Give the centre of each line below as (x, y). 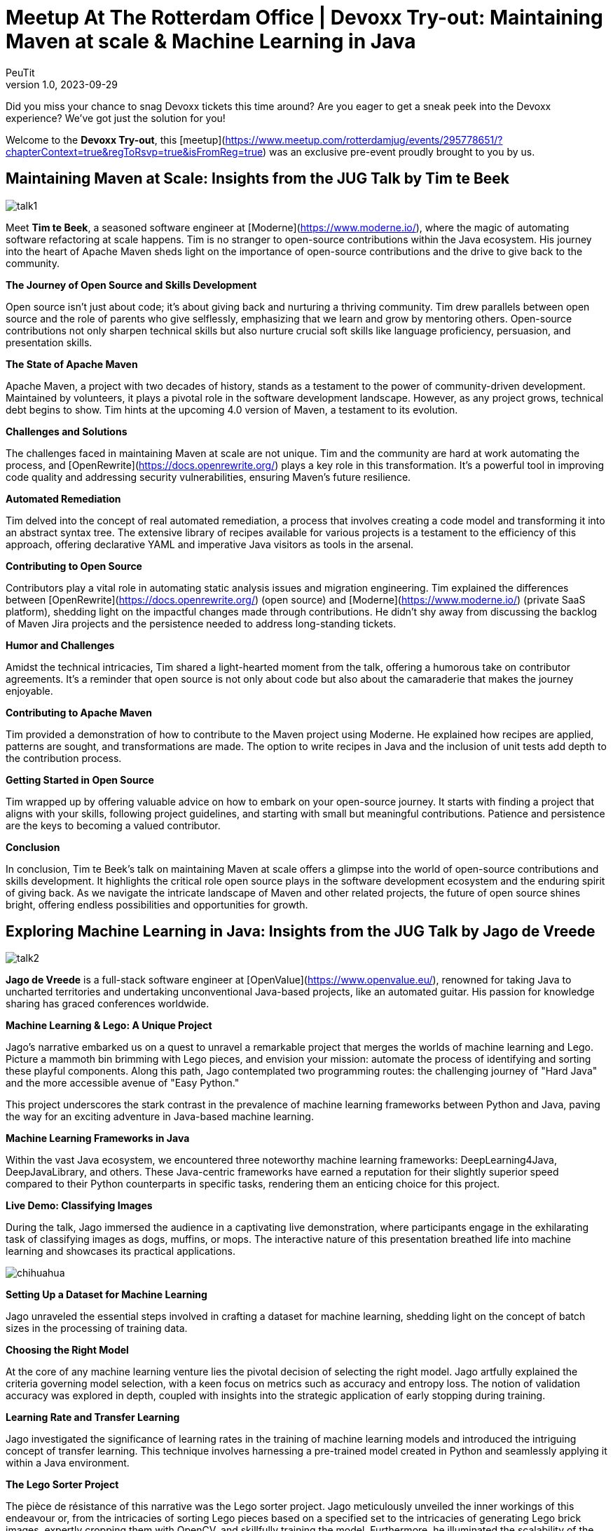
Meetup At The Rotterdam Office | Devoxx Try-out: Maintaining (304, 18)
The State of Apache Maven (72, 364)
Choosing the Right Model (67, 1350)
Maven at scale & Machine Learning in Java (211, 41)
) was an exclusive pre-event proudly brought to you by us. (399, 151)
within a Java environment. (68, 1463)
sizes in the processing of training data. (97, 1328)
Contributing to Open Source (74, 566)
